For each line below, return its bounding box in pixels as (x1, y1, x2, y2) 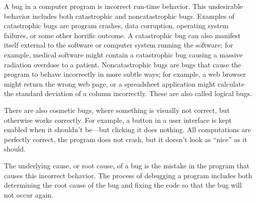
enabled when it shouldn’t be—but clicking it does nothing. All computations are (4, 124, 251, 135)
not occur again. (4, 189, 54, 200)
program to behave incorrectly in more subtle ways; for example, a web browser (4, 69, 246, 79)
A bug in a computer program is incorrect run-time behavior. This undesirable (4, 1, 243, 11)
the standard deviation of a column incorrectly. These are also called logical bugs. (4, 88, 252, 99)
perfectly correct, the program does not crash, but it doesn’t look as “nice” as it (4, 134, 248, 144)
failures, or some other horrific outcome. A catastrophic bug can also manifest (4, 30, 241, 40)
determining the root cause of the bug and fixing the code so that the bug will (4, 180, 242, 190)
